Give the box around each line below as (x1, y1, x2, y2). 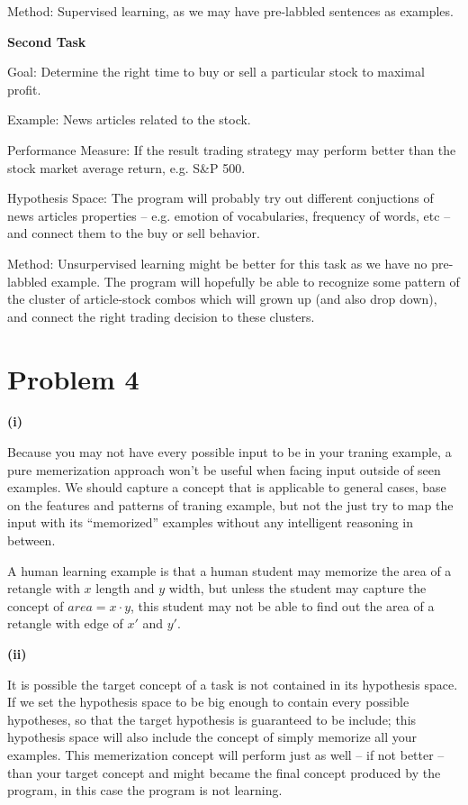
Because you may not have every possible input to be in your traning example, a (7, 443, 452, 462)
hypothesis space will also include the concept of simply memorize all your (7, 727, 418, 746)
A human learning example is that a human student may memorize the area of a (7, 561, 452, 580)
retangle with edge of (7, 614, 123, 633)
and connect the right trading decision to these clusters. (7, 306, 315, 325)
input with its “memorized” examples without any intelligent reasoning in (7, 513, 414, 532)
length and (95, 579, 155, 598)
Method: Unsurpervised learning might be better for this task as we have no (7, 253, 427, 272)
